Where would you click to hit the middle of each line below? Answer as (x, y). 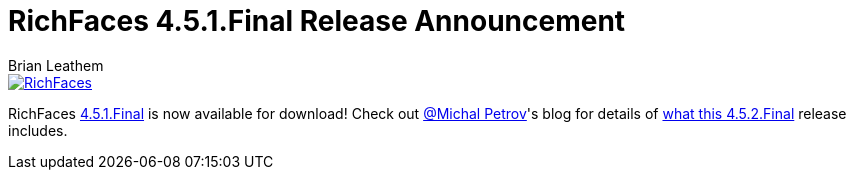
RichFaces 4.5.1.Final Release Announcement (317, 21)
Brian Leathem (56, 65)
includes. (38, 130)
